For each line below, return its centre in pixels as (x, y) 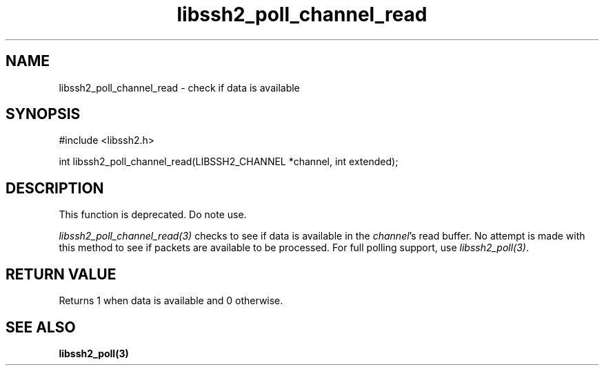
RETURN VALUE (61, 274)
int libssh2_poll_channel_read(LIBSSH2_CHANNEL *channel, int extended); (229, 162)
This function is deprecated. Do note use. (153, 215)
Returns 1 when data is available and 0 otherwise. (171, 301)
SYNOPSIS (43, 114)
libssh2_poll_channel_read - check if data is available (179, 87)
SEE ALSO (41, 327)
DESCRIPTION (55, 188)
